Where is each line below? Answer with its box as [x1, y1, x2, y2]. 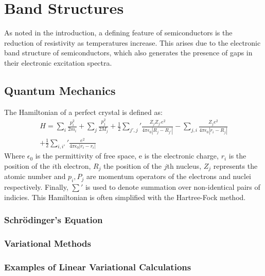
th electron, [55, 161, 91, 171]
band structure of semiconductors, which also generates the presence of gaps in [4, 47, 253, 58]
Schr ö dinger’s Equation [4, 213, 103, 226]
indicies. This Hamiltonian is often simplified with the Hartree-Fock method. [4, 191, 246, 202]
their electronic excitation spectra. [4, 57, 112, 68]
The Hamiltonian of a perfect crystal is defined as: [4, 106, 163, 117]
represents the [213, 161, 258, 171]
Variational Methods [4, 237, 91, 250]
